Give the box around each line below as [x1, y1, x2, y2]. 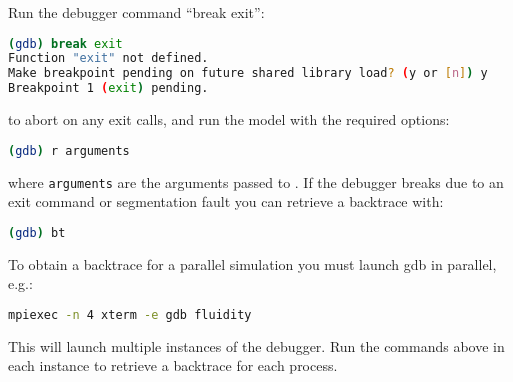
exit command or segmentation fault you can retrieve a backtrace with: [8, 191, 444, 212]
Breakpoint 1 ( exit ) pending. [8, 81, 209, 96]
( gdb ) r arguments [8, 143, 130, 158]
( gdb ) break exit [8, 36, 123, 51]
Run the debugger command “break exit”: [8, 2, 265, 22]
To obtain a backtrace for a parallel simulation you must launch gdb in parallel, [8, 253, 497, 274]
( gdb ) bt [8, 225, 66, 240]
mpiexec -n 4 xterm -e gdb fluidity [8, 307, 252, 322]
